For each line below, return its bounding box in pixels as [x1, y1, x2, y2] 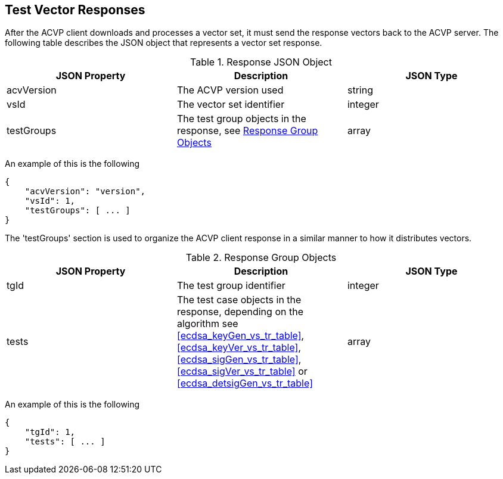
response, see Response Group [176, 125, 318, 137]
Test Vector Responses [5, 2, 145, 17]
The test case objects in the [176, 294, 302, 306]
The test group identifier [176, 279, 285, 292]
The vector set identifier [176, 98, 285, 111]
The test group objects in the [176, 113, 306, 125]
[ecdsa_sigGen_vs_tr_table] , [176, 353, 302, 366]
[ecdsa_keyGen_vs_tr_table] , [176, 329, 305, 342]
